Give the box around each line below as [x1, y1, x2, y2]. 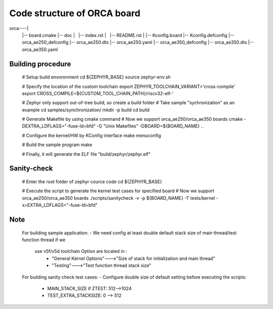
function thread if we [22, 237, 66, 243]
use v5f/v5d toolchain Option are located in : [34, 248, 127, 254]
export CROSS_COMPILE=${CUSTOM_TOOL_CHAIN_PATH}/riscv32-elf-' [22, 90, 174, 96]
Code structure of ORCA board [9, 8, 141, 19]
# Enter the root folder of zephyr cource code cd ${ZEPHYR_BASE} [22, 179, 162, 185]
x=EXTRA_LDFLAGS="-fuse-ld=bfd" [22, 202, 98, 208]
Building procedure [9, 60, 71, 68]
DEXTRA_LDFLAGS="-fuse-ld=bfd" [22, 123, 96, 129]
